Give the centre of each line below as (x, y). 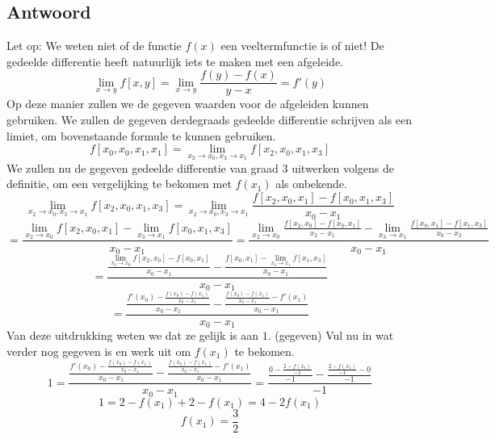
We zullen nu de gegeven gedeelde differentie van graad (143, 167)
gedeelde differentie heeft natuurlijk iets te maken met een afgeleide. (175, 61)
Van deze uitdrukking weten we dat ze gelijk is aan (132, 335)
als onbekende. (311, 184)
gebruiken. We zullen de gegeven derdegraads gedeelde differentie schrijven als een (210, 120)
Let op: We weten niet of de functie (94, 46)
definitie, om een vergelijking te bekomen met (119, 184)
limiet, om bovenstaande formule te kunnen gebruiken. (141, 135)
